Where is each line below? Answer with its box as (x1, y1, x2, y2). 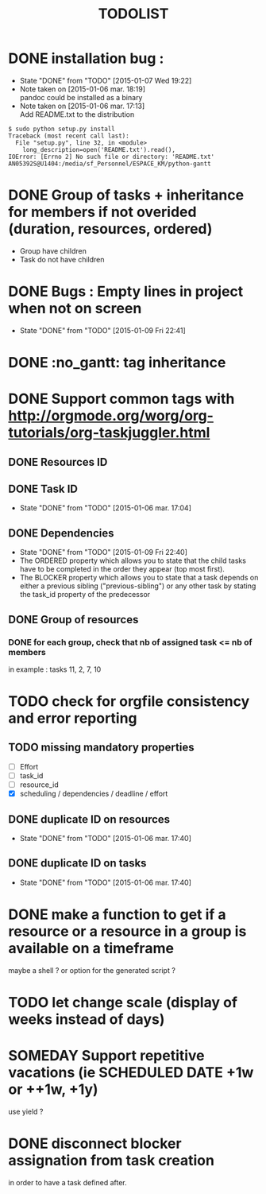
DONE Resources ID (8, 455, 108, 469)
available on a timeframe (8, 939, 175, 957)
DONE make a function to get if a (8, 905, 226, 923)
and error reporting (8, 709, 137, 727)
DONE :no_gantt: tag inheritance (8, 354, 226, 371)
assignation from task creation (8, 1152, 214, 1169)
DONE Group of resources (8, 613, 139, 626)
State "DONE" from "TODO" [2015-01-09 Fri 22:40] (19, 548, 188, 557)
